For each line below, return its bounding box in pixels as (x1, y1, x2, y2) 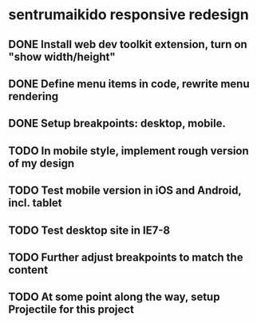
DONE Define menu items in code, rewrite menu (8, 77, 250, 90)
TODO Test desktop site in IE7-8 (8, 223, 170, 237)
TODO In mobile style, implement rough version (8, 144, 249, 158)
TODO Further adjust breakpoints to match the (8, 250, 243, 264)
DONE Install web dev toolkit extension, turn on (8, 38, 247, 51)
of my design (8, 156, 75, 170)
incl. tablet (8, 196, 62, 210)
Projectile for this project (8, 302, 134, 317)
